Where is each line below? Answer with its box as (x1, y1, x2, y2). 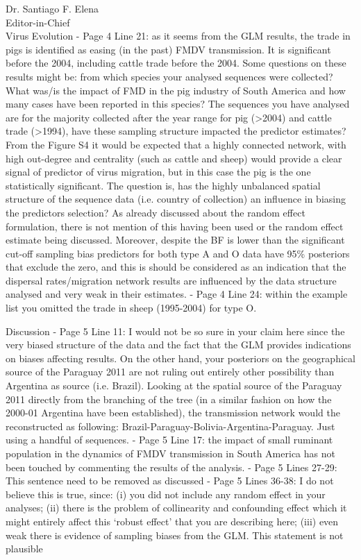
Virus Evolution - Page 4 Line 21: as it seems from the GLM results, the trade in (6, 28, 351, 43)
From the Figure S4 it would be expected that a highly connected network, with (6, 137, 346, 151)
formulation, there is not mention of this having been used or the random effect (6, 219, 344, 233)
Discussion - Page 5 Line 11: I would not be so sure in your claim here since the (6, 323, 345, 338)
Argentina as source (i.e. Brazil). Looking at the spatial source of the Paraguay (6, 378, 342, 393)
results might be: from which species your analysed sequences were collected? (6, 69, 333, 83)
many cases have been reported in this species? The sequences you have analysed (6, 96, 350, 111)
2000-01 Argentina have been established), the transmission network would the (6, 405, 340, 420)
